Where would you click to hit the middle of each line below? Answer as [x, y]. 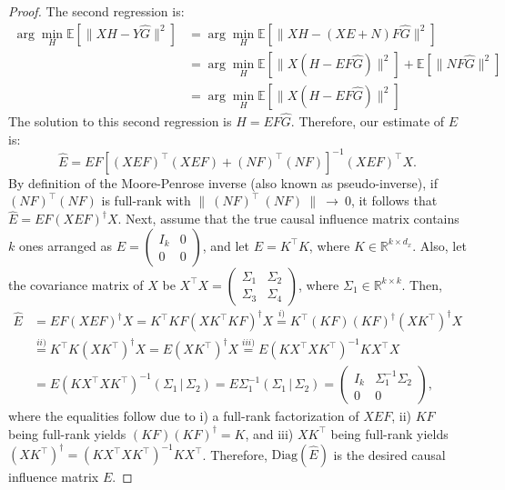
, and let [226, 245]
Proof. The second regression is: [96, 11]
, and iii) [269, 433]
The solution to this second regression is [120, 121]
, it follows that [394, 200]
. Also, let [439, 245]
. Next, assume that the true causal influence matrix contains [288, 219]
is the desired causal [389, 454]
